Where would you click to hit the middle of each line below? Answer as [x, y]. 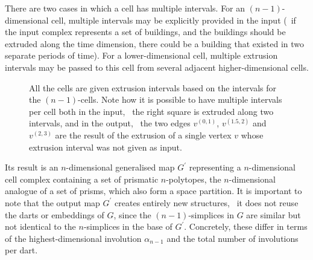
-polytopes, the [194, 179]
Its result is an [32, 167]
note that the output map [52, 202]
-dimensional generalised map [120, 167]
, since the [132, 214]
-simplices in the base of [128, 226]
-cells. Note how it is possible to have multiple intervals [180, 99]
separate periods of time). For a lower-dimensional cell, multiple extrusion [141, 55]
